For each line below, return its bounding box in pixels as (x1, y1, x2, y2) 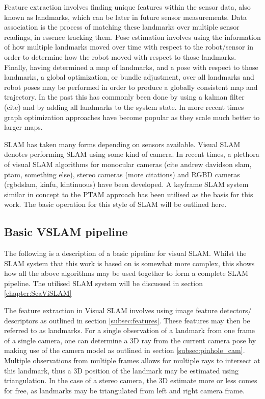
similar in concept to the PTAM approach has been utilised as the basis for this (4, 189, 253, 199)
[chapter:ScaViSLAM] (4, 288, 72, 298)
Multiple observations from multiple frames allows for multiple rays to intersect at (4, 355, 260, 366)
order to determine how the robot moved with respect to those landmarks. (4, 51, 236, 62)
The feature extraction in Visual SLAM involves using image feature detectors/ (4, 305, 252, 316)
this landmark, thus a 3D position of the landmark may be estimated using (4, 365, 238, 375)
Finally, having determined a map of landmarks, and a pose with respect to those (4, 61, 258, 72)
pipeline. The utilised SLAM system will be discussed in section (4, 277, 203, 288)
